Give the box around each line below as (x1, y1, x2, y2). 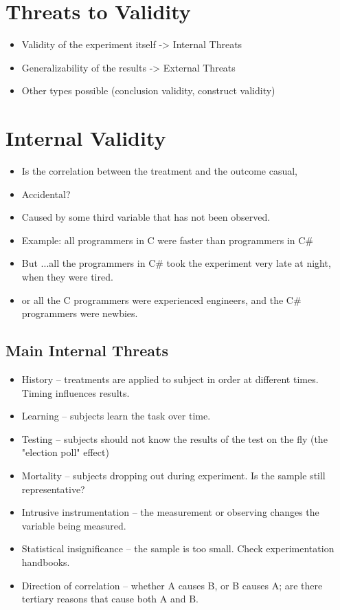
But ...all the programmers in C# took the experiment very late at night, (21, 256, 331, 270)
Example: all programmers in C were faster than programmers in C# (21, 232, 314, 247)
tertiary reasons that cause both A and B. (21, 591, 199, 606)
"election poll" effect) (21, 445, 109, 459)
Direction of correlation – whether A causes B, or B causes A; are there (21, 578, 323, 592)
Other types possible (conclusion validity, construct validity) (21, 83, 275, 98)
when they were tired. (21, 270, 113, 283)
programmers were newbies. (21, 306, 138, 320)
